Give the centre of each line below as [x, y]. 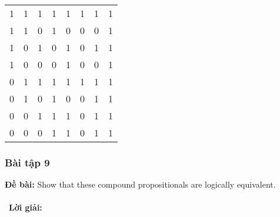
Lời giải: [26, 207]
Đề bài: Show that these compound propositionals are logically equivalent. [140, 184]
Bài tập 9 [27, 162]
